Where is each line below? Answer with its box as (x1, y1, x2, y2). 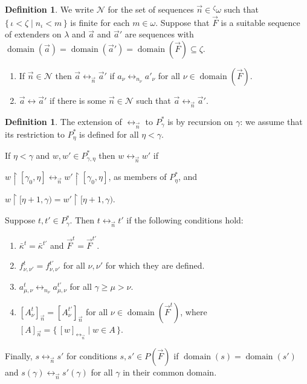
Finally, (5, 350, 33, 362)
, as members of (108, 170, 167, 183)
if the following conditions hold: (126, 214, 244, 226)
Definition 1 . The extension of (5, 115, 122, 127)
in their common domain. (123, 366, 217, 379)
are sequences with (124, 28, 194, 40)
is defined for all (79, 127, 139, 140)
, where (180, 305, 207, 318)
